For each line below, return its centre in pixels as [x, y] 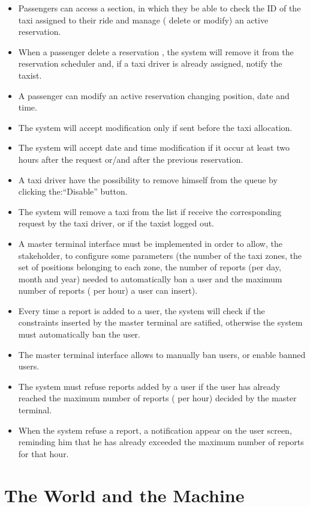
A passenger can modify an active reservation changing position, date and [154, 95]
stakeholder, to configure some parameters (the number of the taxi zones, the [160, 255]
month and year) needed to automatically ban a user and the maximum [150, 278]
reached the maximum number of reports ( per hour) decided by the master [157, 398]
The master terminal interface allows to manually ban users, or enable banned [162, 354]
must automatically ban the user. [79, 334]
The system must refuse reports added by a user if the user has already [149, 386]
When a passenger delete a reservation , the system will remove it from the [156, 51]
